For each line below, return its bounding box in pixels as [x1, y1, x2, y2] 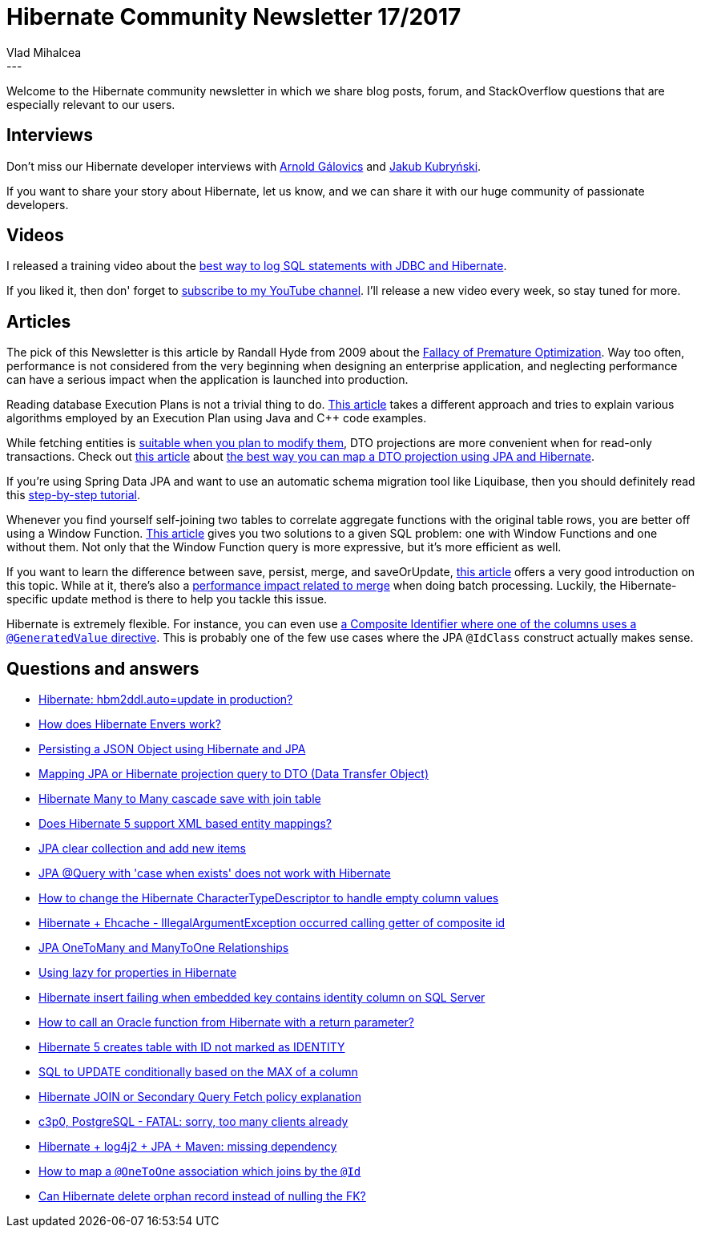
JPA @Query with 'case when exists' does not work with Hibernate [38, 866, 391, 881]
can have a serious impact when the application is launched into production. [6, 373, 409, 387]
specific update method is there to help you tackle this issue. [6, 592, 328, 607]
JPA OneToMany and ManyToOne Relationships [38, 941, 289, 955]
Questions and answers [6, 658, 199, 679]
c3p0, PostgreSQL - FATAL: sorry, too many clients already [38, 1115, 348, 1129]
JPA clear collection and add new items [38, 841, 246, 856]
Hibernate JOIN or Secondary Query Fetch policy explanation [38, 1090, 362, 1104]
